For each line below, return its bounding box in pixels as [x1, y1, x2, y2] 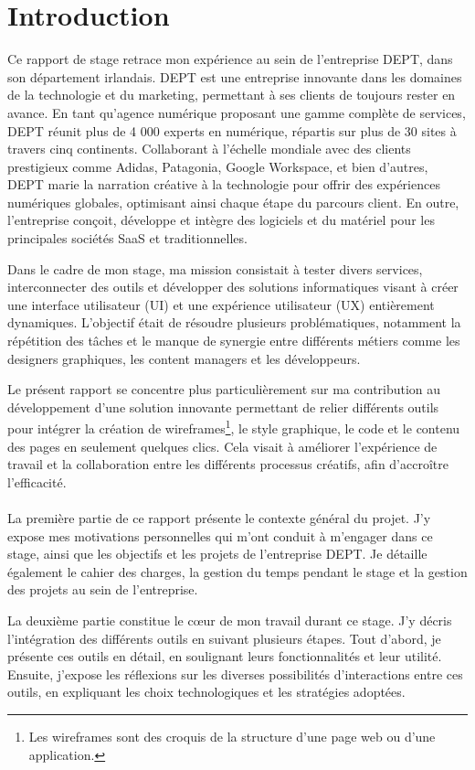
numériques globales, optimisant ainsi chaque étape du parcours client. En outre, [7, 192, 459, 211]
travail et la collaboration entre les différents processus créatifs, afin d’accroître [7, 455, 449, 474]
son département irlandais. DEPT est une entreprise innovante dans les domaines [7, 67, 462, 86]
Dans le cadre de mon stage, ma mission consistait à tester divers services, [7, 259, 423, 278]
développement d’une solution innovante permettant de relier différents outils [7, 397, 439, 416]
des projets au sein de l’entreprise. [7, 580, 198, 599]
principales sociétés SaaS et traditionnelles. [7, 229, 248, 248]
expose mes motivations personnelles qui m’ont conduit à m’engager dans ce [7, 526, 433, 545]
